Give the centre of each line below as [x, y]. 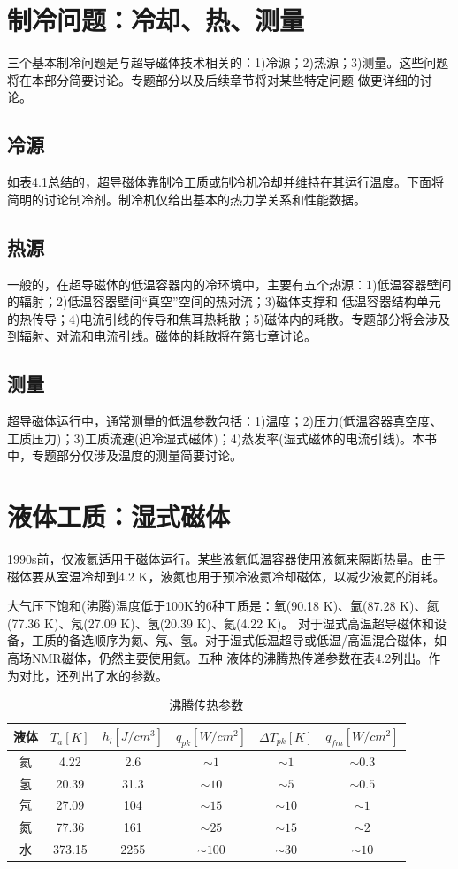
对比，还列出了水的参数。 [93, 675]
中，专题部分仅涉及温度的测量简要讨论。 [125, 455]
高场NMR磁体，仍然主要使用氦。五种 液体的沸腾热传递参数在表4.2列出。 [218, 657]
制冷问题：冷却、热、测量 [156, 20]
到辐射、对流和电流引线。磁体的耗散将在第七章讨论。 [162, 336]
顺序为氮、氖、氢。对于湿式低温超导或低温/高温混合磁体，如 [270, 640]
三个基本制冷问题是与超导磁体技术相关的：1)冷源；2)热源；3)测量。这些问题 [228, 62]
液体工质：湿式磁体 [119, 516]
